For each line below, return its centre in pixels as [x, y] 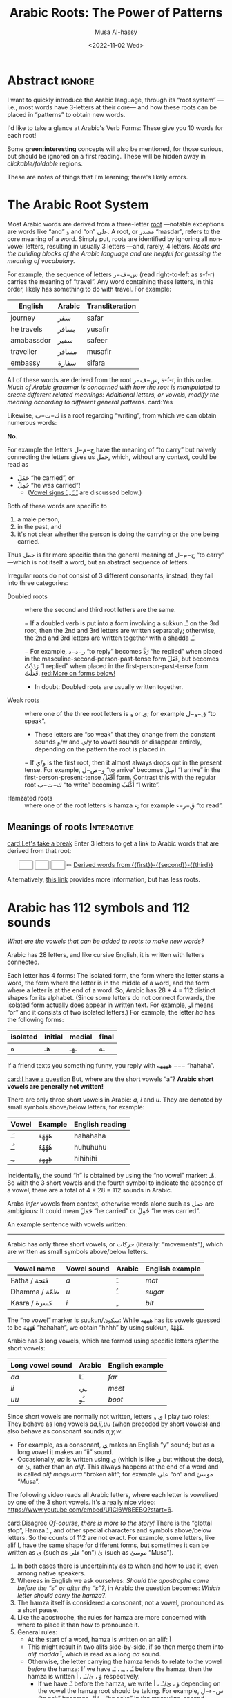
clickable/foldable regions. [45, 163]
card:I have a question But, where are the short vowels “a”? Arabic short [110, 1079]
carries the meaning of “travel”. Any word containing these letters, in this [110, 281]
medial [81, 1037]
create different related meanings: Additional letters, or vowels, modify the [113, 394]
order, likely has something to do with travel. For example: [89, 289]
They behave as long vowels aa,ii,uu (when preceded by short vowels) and [114, 1424]
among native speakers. [51, 1573]
